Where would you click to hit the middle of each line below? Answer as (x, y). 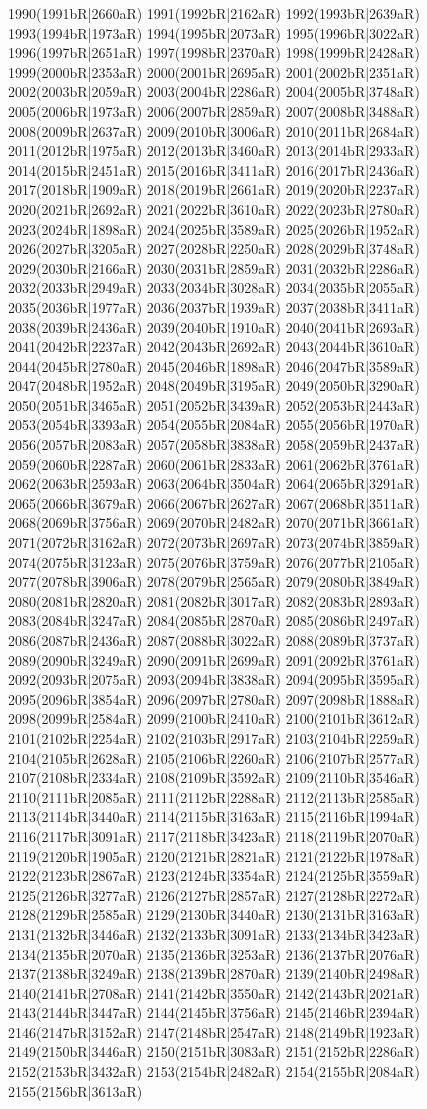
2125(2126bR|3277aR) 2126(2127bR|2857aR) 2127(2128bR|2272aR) (214, 894)
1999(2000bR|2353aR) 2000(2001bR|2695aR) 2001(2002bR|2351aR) (214, 71)
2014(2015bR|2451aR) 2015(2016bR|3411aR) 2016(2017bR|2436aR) (214, 169)
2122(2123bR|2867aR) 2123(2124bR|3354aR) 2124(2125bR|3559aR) (214, 875)
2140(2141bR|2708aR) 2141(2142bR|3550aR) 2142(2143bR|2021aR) (214, 992)
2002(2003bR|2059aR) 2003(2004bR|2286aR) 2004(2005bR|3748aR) (214, 91)
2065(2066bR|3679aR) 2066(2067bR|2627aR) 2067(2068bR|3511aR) (214, 502)
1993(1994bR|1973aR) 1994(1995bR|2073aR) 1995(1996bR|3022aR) (214, 32)
